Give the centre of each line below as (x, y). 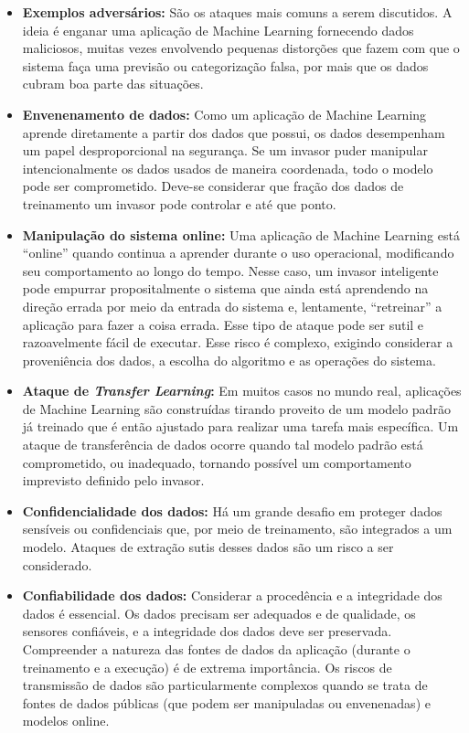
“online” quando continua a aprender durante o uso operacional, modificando (238, 253)
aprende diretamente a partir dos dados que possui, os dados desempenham (234, 132)
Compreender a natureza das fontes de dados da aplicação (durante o (216, 649)
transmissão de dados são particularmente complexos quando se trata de (225, 685)
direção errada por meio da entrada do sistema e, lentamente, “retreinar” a (232, 306)
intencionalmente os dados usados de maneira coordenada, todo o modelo (228, 168)
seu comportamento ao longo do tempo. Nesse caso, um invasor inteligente (230, 270)
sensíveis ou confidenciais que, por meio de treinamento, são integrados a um (237, 529)
